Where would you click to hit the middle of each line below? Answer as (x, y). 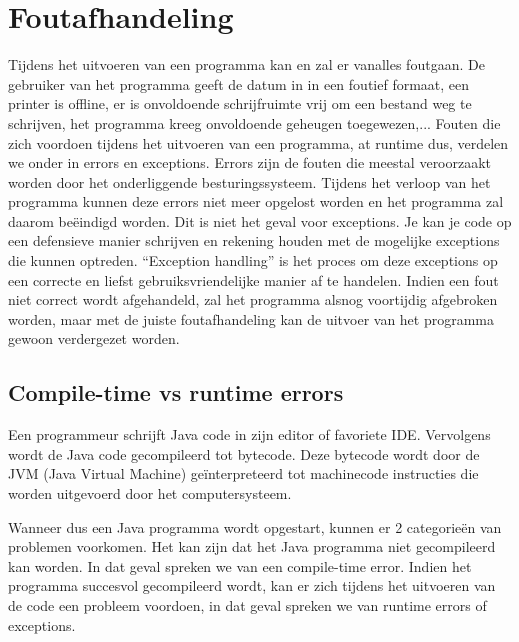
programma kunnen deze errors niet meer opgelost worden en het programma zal (256, 201)
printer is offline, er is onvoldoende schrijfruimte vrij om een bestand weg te (240, 103)
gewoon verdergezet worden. (94, 338)
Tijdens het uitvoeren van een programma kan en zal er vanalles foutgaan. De (246, 64)
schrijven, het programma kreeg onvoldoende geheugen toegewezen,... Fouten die (254, 122)
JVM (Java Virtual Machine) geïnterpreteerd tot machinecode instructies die (243, 473)
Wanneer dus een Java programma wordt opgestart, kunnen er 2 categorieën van (255, 526)
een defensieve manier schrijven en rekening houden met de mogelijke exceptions (254, 240)
